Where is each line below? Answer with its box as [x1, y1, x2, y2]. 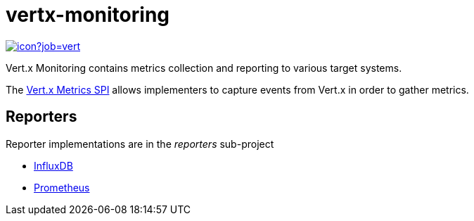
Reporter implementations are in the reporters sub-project [6, 137, 274, 150]
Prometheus [34, 181, 90, 194]
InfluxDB [34, 159, 73, 172]
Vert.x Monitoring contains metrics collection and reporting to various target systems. [6, 61, 402, 74]
